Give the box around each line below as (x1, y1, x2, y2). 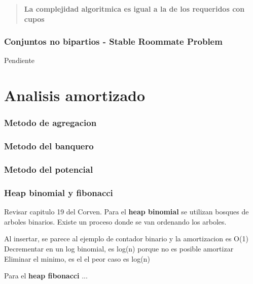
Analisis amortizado (4, 85, 146, 106)
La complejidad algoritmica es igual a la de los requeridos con (24, 4, 245, 14)
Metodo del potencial (4, 163, 93, 175)
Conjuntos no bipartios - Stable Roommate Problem (4, 35, 223, 48)
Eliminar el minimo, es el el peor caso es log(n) (4, 253, 150, 264)
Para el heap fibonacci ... (4, 270, 88, 281)
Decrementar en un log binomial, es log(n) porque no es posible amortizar (4, 243, 234, 254)
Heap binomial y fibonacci (4, 186, 113, 199)
